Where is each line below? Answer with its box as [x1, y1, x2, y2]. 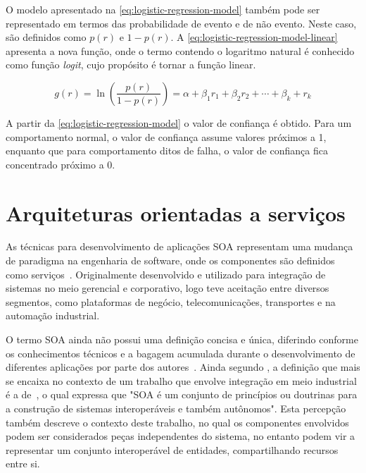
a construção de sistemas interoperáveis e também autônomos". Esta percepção [6, 401, 346, 415]
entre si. [6, 456, 40, 471]
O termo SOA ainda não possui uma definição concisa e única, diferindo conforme [6, 332, 358, 347]
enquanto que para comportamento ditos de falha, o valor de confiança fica [6, 143, 328, 158]
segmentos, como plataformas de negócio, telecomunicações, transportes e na [6, 294, 336, 309]
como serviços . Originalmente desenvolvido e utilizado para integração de [6, 266, 326, 281]
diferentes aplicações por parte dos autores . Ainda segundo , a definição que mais [6, 360, 360, 374]
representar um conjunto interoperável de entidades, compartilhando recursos [6, 442, 339, 457]
